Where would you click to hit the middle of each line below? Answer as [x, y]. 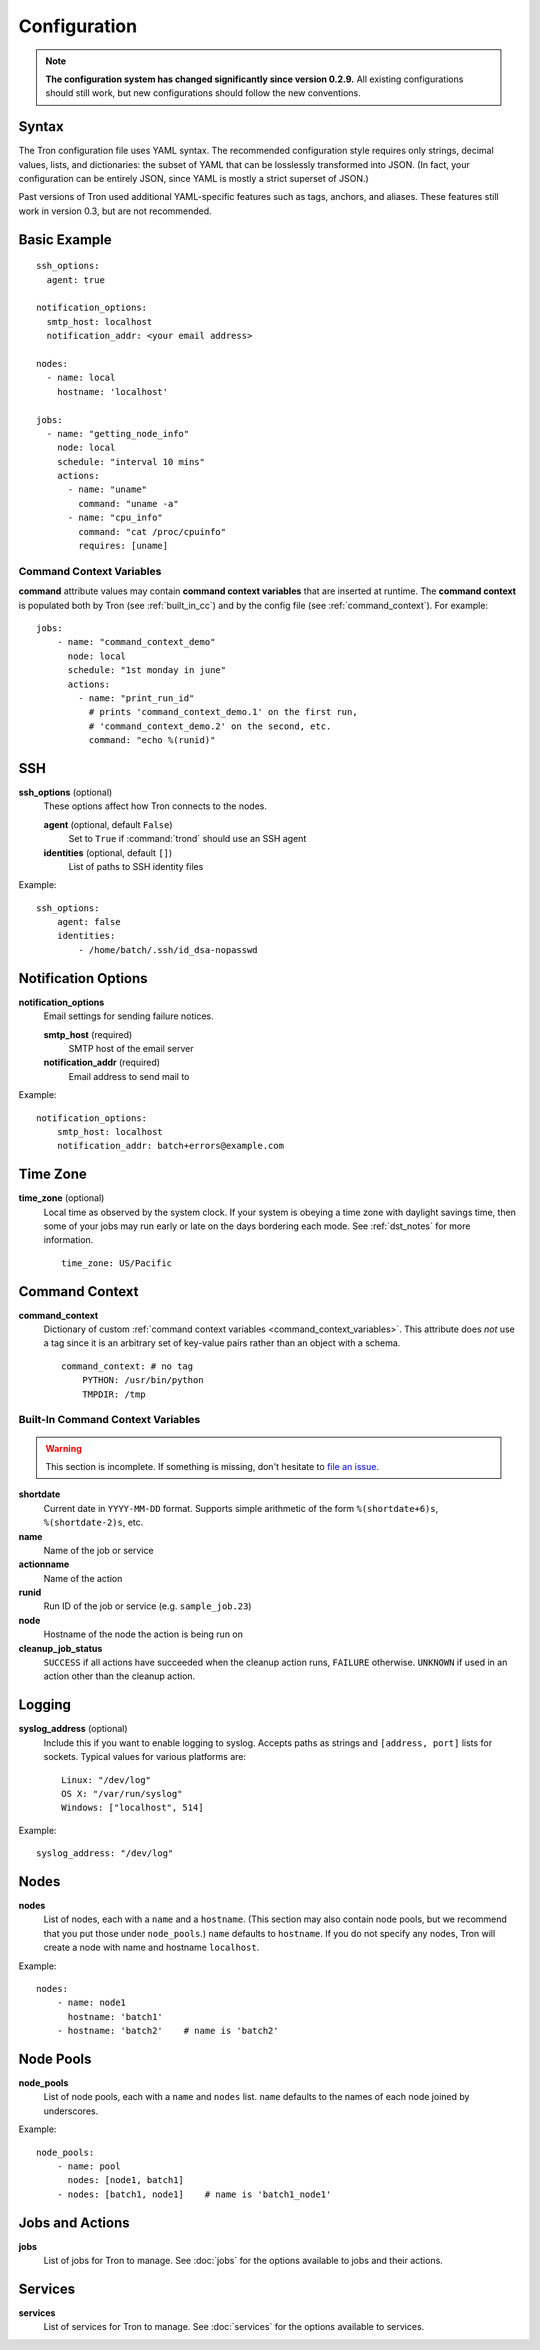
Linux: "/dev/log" [106, 1779]
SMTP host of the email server [131, 1048]
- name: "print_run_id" [136, 698]
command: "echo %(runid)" [152, 740]
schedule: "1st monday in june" [147, 670]
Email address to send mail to [129, 1076]
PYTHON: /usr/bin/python [142, 1380]
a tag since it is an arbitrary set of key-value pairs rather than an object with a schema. [222, 1343]
